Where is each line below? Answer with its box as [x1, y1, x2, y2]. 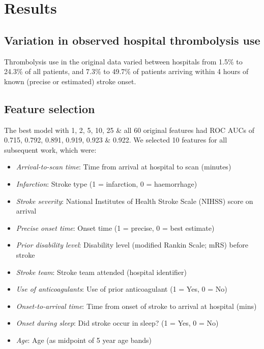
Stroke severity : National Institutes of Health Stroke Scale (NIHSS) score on [16, 195, 253, 206]
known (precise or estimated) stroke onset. [4, 76, 136, 86]
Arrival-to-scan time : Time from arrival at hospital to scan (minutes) [16, 161, 231, 172]
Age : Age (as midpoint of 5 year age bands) [16, 334, 152, 345]
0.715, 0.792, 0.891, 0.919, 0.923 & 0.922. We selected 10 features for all [4, 134, 227, 145]
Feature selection [4, 100, 95, 116]
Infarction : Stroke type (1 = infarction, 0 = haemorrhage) [16, 178, 197, 189]
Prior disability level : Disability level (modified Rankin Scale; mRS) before [16, 239, 248, 250]
